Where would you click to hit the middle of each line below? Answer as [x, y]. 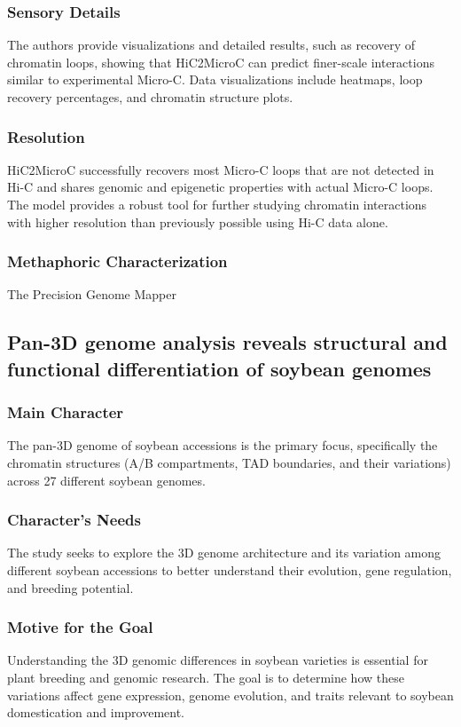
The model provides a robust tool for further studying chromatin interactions [217, 204]
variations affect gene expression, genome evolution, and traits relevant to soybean [230, 695]
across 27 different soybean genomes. [106, 480]
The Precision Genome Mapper [92, 294]
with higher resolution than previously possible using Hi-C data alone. [198, 221]
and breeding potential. [70, 587]
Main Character [66, 412]
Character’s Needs [74, 520]
